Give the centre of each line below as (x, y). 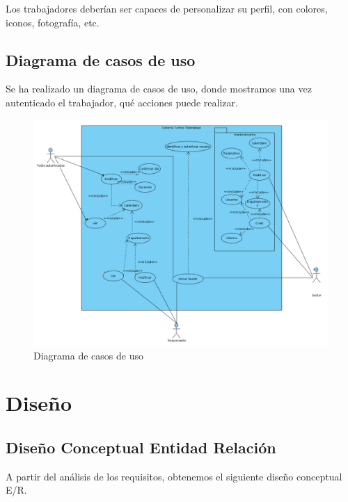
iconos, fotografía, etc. (53, 22)
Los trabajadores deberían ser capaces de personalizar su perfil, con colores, (167, 8)
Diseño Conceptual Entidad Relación (141, 447)
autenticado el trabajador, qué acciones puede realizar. (122, 102)
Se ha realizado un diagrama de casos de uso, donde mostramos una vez (159, 89)
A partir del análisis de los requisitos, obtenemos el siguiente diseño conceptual (174, 476)
